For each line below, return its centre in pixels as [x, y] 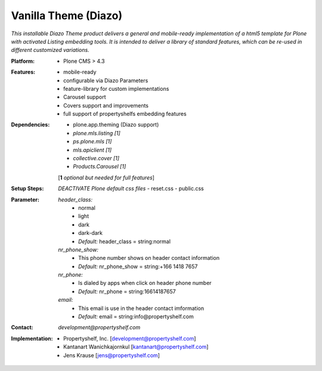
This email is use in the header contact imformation [141, 308]
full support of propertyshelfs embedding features [125, 114]
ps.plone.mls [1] [92, 142]
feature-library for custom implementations [116, 88]
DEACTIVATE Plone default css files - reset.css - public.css [131, 189]
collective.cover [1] [96, 158]
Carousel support [85, 97]
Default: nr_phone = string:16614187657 [127, 291]
